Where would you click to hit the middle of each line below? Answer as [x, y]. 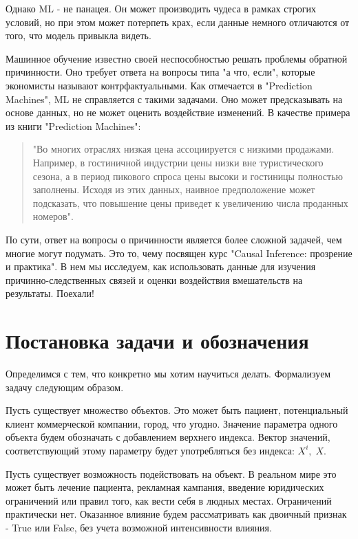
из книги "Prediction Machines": [73, 125]
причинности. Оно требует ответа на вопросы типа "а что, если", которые [160, 72]
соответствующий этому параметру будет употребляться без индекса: [150, 450]
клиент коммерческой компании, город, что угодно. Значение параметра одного [172, 423]
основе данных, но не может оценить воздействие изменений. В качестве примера [178, 112]
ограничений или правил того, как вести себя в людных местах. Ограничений [169, 500]
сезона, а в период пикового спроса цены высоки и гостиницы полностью [188, 176]
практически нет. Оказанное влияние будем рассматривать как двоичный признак [176, 514]
